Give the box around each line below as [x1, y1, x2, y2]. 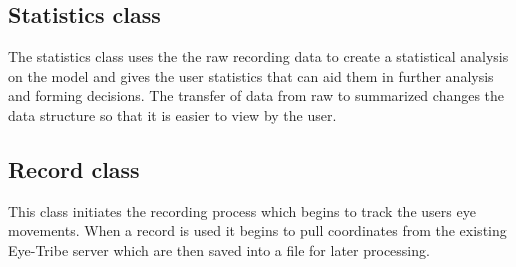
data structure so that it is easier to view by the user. [8, 104, 337, 125]
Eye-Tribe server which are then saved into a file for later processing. [8, 239, 430, 260]
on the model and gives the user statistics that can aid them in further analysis [8, 65, 494, 86]
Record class [8, 153, 140, 184]
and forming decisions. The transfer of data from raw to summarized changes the [8, 85, 505, 106]
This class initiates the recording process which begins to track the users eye [8, 200, 476, 221]
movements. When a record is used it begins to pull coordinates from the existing [8, 220, 507, 241]
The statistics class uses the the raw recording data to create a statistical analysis [8, 46, 509, 67]
